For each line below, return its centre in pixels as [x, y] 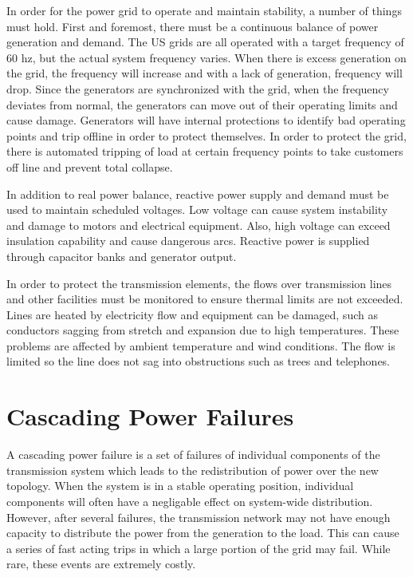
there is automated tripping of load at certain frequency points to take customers [205, 151]
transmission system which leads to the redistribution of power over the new [193, 470]
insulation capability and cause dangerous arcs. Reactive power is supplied [188, 241]
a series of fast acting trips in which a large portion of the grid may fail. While [199, 548]
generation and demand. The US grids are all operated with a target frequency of [205, 42]
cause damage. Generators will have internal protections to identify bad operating [206, 120]
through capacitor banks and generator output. [122, 256]
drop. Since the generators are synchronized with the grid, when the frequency [198, 88]
